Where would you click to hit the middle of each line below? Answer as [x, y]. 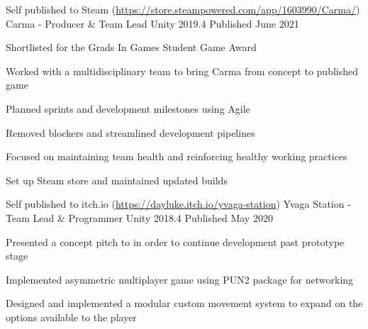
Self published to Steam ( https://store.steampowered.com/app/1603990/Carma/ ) [183, 9]
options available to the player [71, 317]
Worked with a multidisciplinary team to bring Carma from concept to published [182, 71]
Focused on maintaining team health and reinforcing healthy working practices [177, 156]
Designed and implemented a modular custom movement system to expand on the [184, 303]
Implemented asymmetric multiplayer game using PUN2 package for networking [180, 279]
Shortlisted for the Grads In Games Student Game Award [131, 47]
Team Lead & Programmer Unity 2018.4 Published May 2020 [139, 217]
